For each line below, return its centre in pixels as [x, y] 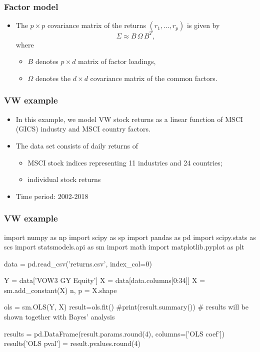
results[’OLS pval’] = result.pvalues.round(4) [72, 343]
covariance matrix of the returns [96, 25]
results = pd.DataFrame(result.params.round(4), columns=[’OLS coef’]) [114, 333]
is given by [203, 25]
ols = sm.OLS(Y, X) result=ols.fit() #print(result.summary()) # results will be [126, 307]
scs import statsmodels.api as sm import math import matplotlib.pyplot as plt [124, 247]
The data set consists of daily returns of [77, 145]
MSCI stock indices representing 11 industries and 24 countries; [125, 162]
